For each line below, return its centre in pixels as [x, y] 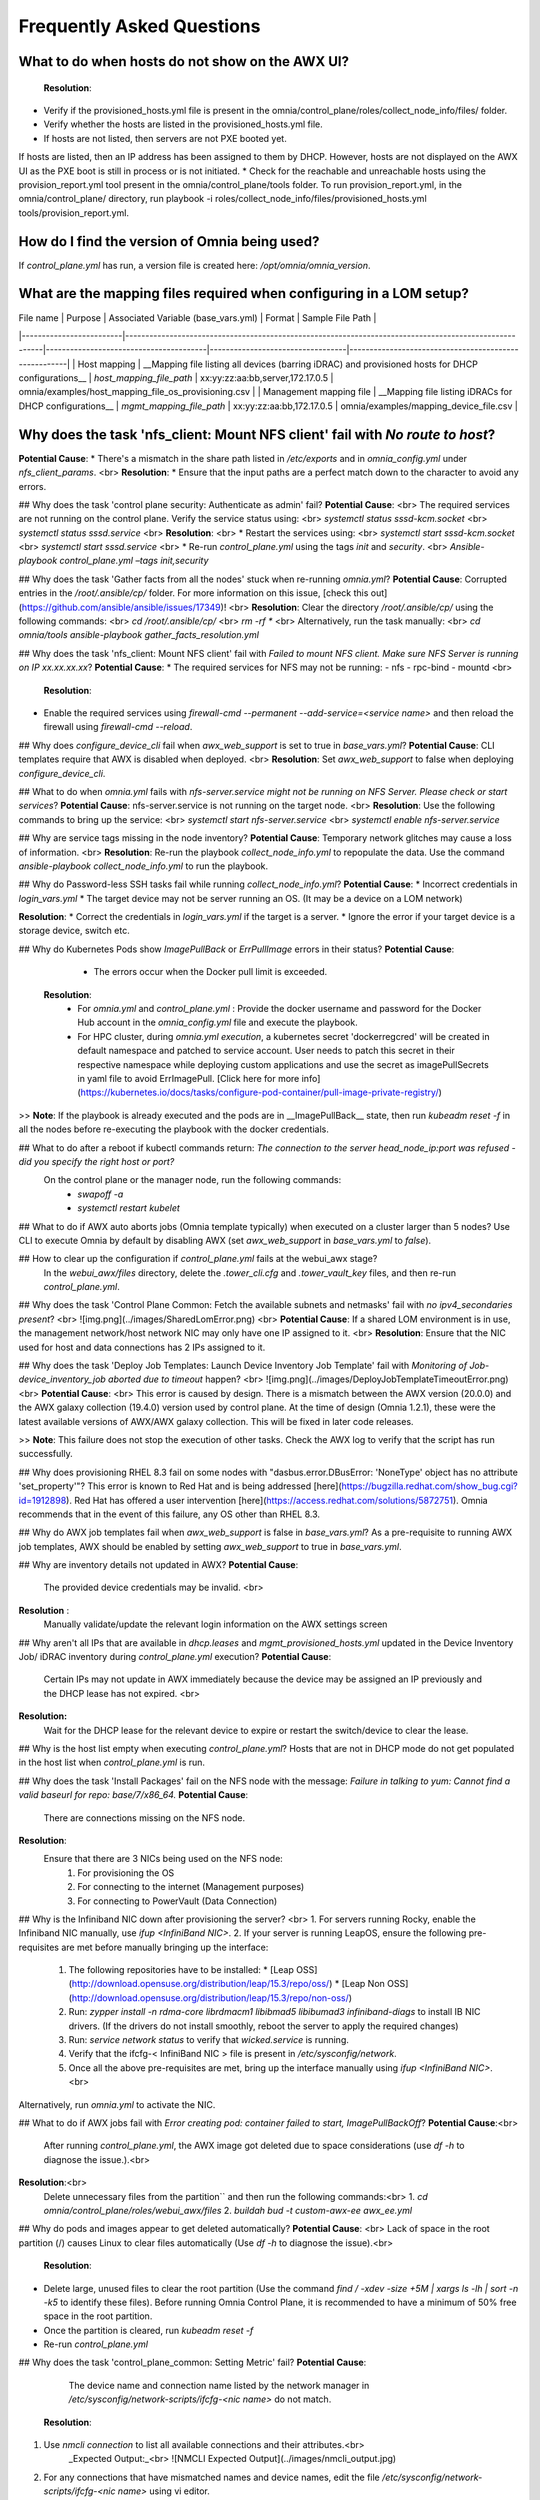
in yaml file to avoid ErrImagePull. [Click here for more [188, 1078]
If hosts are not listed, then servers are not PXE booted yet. [165, 138]
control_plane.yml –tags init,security [134, 561]
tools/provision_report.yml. [74, 212]
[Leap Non [363, 1984]
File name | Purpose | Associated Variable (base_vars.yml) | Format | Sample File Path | [197, 317]
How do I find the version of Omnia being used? [169, 241]
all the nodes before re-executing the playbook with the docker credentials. [173, 1129]
